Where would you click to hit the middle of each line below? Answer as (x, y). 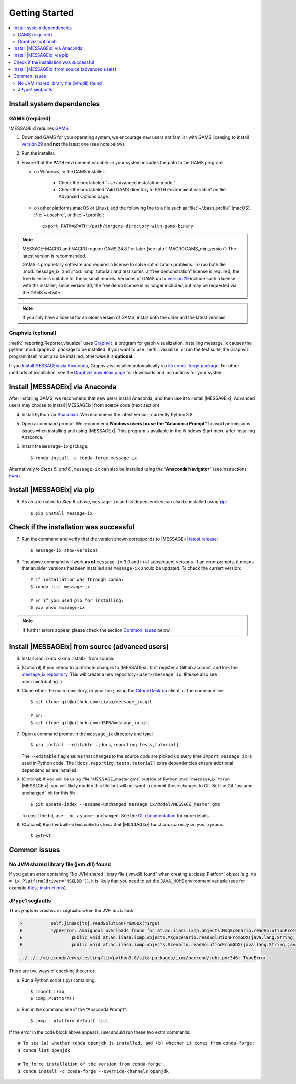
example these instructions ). (38, 888)
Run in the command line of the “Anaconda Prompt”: (74, 1009)
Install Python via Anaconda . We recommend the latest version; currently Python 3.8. (108, 414)
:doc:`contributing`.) (42, 681)
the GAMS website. (42, 292)
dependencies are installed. (50, 770)
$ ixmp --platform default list (69, 1021)
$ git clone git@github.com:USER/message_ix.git (90, 722)
